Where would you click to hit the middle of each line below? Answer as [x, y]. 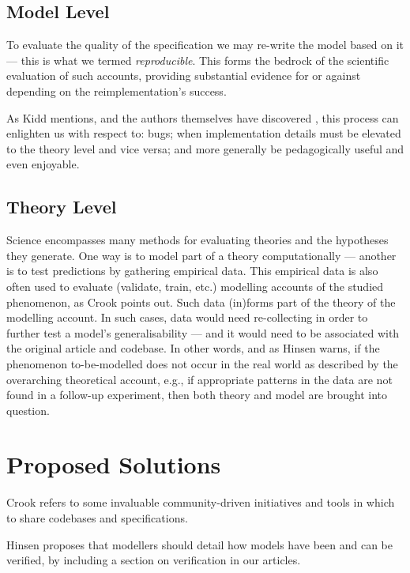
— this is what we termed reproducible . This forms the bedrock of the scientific [198, 60]
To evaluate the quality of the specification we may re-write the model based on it [205, 45]
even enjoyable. [43, 164]
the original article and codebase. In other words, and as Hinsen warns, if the [193, 348]
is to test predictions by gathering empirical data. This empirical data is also [192, 271]
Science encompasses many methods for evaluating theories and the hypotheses [197, 240]
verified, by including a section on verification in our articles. [154, 560]
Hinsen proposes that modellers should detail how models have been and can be [199, 544]
